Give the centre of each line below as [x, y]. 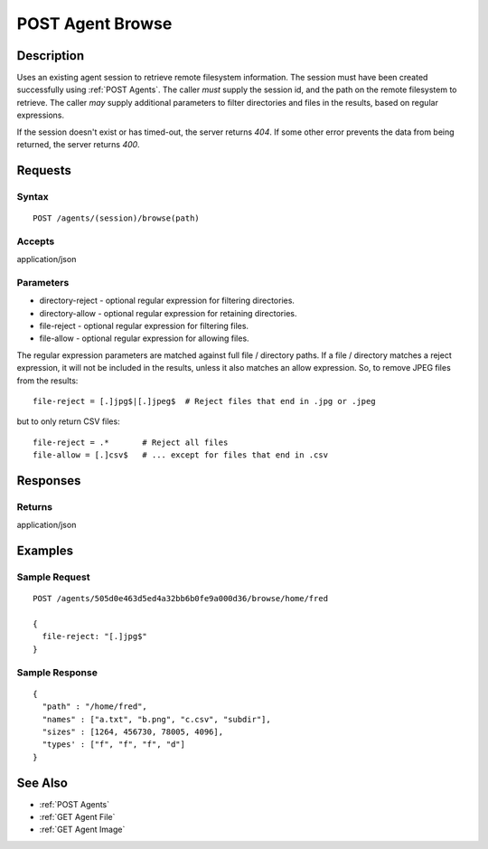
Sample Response [57, 672]
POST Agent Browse [94, 24]
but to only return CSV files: [69, 421]
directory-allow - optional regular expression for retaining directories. [168, 313]
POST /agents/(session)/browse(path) [117, 218]
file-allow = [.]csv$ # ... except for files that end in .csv [181, 455]
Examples [45, 551]
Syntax [33, 196]
